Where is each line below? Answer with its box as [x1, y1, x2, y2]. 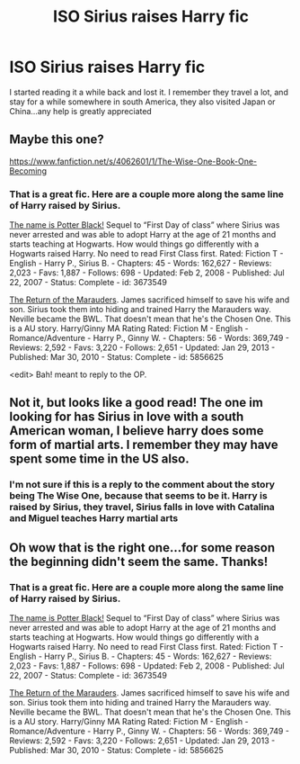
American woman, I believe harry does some [9, 423, 264, 438]
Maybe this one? [9, 132, 105, 148]
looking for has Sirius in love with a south [9, 409, 244, 425]
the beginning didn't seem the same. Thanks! [9, 553, 269, 569]
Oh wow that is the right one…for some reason [9, 540, 276, 555]
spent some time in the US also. [9, 452, 190, 467]
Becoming [9, 165, 48, 176]
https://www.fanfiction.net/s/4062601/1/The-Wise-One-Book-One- [9, 156, 258, 166]
